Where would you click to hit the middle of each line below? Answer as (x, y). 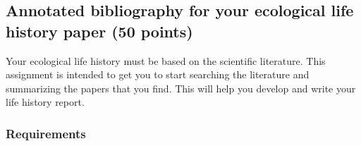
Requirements (46, 133)
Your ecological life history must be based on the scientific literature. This (166, 60)
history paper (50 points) (99, 31)
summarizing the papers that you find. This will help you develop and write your (181, 88)
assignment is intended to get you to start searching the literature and (158, 74)
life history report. (45, 102)
